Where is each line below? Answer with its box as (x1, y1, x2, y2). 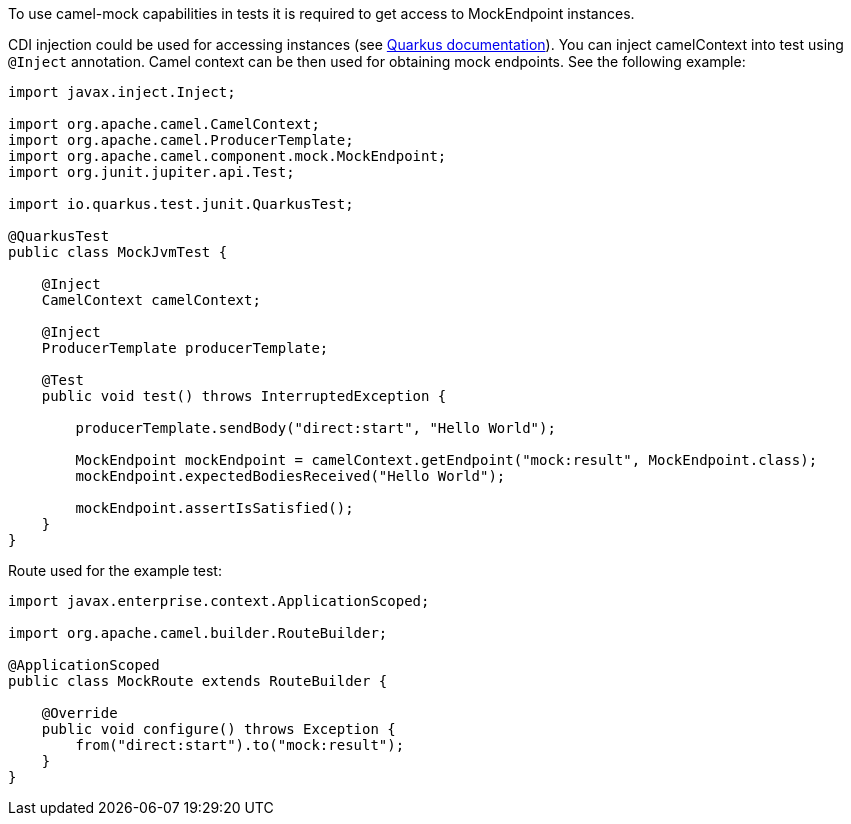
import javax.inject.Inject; (8, 84, 236, 100)
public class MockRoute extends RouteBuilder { (8, 673, 388, 689)
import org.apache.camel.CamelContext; (8, 116, 320, 132)
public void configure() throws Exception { (41, 721, 396, 737)
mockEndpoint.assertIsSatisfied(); (75, 500, 354, 516)
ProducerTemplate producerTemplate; (41, 340, 329, 356)
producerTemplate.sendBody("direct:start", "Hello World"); (75, 420, 556, 436)
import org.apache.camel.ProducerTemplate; (8, 132, 354, 148)
